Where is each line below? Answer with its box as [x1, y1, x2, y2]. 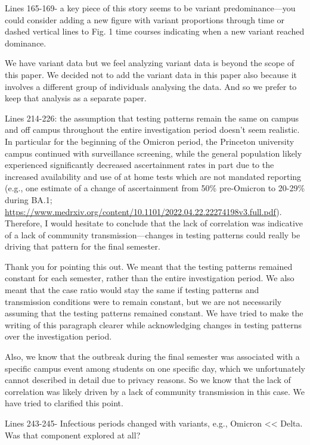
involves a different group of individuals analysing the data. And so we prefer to [5, 80, 297, 92]
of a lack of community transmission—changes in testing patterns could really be [5, 228, 300, 241]
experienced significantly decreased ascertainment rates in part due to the [5, 158, 274, 171]
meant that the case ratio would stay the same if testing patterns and [5, 284, 259, 296]
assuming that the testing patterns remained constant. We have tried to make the [5, 307, 303, 319]
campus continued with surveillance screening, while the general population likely [5, 147, 302, 159]
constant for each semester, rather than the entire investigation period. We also [5, 272, 294, 284]
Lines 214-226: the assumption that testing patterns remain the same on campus [5, 111, 299, 124]
